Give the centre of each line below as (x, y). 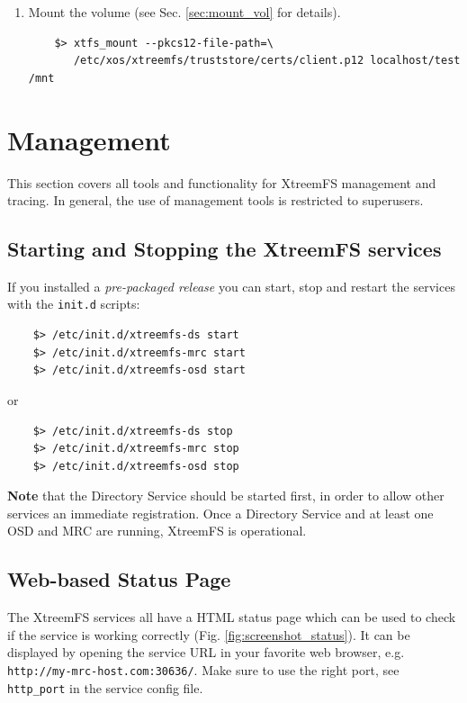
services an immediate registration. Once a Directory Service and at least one (220, 513)
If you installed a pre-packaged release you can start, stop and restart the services (231, 286)
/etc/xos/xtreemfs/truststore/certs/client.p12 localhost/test (267, 61)
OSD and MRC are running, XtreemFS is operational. (157, 531)
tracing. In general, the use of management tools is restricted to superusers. (216, 200)
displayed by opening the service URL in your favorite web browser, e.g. (206, 652)
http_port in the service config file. (105, 687)
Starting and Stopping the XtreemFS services (225, 249)
